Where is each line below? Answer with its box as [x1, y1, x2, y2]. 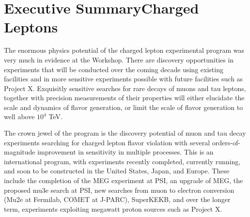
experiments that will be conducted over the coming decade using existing [4, 64, 223, 74]
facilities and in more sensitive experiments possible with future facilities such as [4, 74, 243, 84]
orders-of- [212, 137, 240, 147]
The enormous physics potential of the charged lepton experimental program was [4, 45, 244, 55]
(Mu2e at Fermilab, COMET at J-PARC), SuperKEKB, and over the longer [4, 194, 231, 204]
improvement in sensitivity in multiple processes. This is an [37, 147, 214, 157]
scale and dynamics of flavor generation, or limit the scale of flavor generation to [4, 102, 243, 112]
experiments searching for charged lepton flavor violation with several [4, 137, 210, 147]
